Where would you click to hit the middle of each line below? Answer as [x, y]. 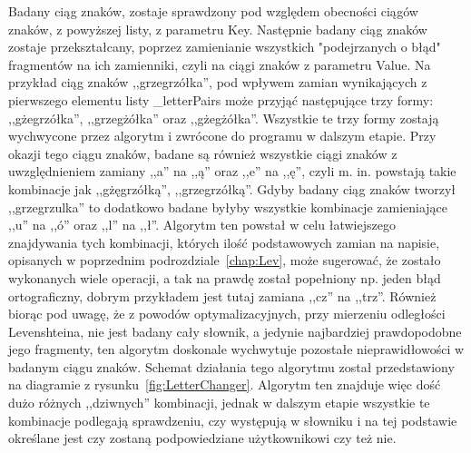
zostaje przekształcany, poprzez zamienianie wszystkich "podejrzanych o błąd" [225, 47]
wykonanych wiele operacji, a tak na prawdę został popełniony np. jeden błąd [225, 277]
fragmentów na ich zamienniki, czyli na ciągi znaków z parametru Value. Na [220, 64]
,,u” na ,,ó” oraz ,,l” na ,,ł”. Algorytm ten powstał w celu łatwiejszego [202, 225]
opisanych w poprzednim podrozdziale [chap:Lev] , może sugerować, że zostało [225, 260]
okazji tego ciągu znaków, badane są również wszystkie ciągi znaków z [203, 153]
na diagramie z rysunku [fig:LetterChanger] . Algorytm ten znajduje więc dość [225, 384]
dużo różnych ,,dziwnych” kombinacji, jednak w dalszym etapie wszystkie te [219, 403]
